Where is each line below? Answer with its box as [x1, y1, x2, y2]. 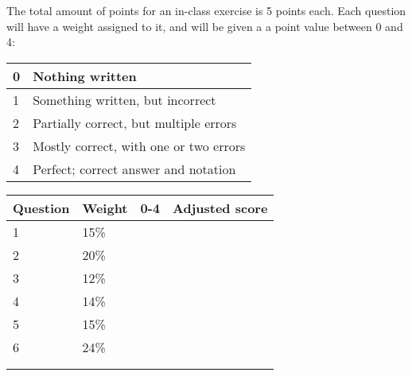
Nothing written [33, 66, 137, 85]
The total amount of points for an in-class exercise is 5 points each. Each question [6, 2, 406, 18]
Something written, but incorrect [33, 90, 216, 109]
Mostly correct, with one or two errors [33, 136, 246, 155]
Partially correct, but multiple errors [33, 113, 237, 132]
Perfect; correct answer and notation [33, 159, 236, 178]
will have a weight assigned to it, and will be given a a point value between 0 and [6, 17, 403, 34]
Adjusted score [173, 198, 268, 217]
